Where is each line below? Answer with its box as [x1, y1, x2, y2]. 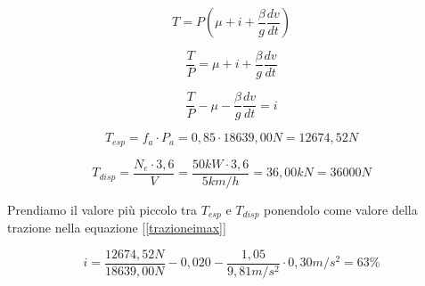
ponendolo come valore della [264, 200, 418, 218]
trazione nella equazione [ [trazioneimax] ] [7, 218, 226, 237]
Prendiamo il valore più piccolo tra [7, 200, 198, 218]
